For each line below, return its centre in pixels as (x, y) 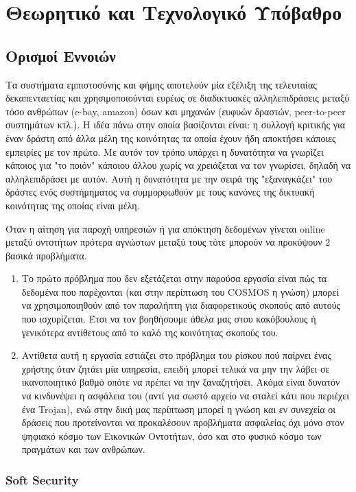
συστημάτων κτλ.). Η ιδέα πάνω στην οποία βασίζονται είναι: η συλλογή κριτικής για (176, 125)
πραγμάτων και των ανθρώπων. (83, 449)
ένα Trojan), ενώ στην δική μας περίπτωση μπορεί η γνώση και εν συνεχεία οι (179, 409)
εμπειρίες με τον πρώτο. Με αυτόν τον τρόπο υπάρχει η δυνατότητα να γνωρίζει (165, 151)
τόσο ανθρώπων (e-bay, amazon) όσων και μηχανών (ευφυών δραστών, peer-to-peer (176, 111)
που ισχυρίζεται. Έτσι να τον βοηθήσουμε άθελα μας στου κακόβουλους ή (169, 319)
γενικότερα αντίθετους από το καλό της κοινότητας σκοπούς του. (150, 332)
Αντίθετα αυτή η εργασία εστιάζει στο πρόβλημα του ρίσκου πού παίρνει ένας (176, 355)
